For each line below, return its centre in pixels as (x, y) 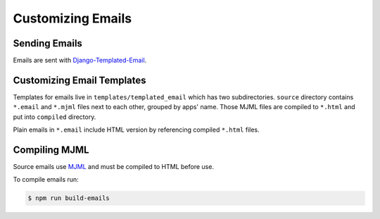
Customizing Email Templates (80, 80)
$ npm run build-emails (69, 198)
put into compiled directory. (55, 117)
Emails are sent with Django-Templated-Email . (80, 61)
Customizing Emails (72, 18)
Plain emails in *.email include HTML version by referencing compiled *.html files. (136, 130)
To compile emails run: (46, 180)
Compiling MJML (51, 150)
